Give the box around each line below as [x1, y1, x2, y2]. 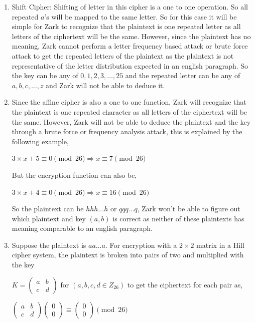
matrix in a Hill [196, 239, 244, 250]
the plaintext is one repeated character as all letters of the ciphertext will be [12, 106, 247, 117]
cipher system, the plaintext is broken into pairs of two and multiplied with [12, 249, 244, 260]
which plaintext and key [12, 213, 86, 223]
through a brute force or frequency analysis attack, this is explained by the [12, 126, 242, 137]
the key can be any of [12, 70, 78, 81]
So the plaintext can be [12, 203, 84, 214]
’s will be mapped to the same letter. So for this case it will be [44, 11, 237, 22]
